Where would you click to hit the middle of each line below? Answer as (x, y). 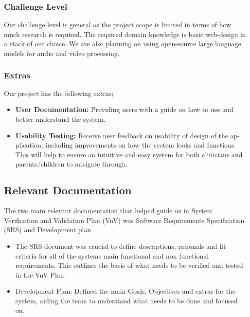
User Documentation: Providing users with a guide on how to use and (124, 109)
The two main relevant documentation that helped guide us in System (108, 211)
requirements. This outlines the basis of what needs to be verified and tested (129, 265)
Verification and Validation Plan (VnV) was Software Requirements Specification (124, 220)
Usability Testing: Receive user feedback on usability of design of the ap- (127, 135)
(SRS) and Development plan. (49, 230)
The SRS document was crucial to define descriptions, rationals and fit (121, 246)
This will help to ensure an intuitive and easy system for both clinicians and (129, 154)
